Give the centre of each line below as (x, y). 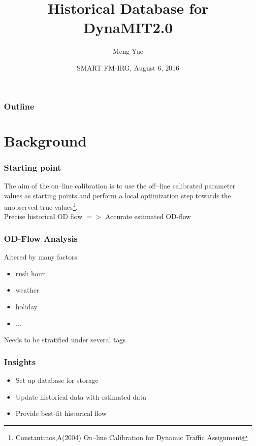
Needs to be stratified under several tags (65, 340)
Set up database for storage (57, 380)
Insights (20, 361)
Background (46, 140)
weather (27, 290)
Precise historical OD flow (43, 216)
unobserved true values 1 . (41, 206)
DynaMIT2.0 (128, 27)
